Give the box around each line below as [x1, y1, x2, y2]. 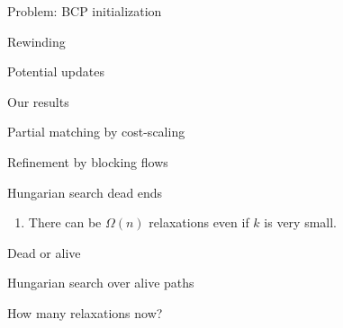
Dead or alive [7, 243, 81, 262]
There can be [28, 213, 102, 232]
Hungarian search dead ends [7, 182, 163, 201]
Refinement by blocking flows [7, 152, 168, 171]
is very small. [264, 213, 337, 232]
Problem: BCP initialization [7, 2, 162, 20]
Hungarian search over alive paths [7, 273, 194, 292]
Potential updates [7, 62, 105, 81]
